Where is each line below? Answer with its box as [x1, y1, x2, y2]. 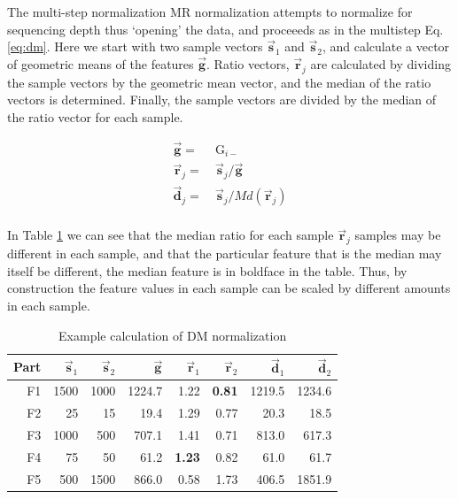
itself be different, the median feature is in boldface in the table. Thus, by [7, 261, 408, 280]
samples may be [354, 226, 441, 244]
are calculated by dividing [310, 54, 451, 73]
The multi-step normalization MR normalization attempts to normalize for [7, 3, 413, 20]
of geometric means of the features [7, 54, 194, 73]
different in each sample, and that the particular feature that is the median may [7, 244, 442, 263]
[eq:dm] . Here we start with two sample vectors [7, 37, 263, 56]
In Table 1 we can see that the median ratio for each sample [7, 226, 334, 244]
